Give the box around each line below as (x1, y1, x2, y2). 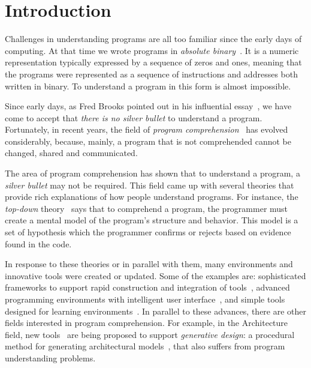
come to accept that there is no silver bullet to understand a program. (5, 111, 262, 124)
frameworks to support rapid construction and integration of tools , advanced (5, 281, 290, 294)
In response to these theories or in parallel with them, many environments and (5, 258, 293, 270)
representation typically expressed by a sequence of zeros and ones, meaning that (5, 56, 302, 68)
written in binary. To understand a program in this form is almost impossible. (5, 79, 291, 92)
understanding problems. (5, 351, 96, 364)
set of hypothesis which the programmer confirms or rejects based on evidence (5, 226, 291, 238)
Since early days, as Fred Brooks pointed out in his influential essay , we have (5, 100, 292, 112)
